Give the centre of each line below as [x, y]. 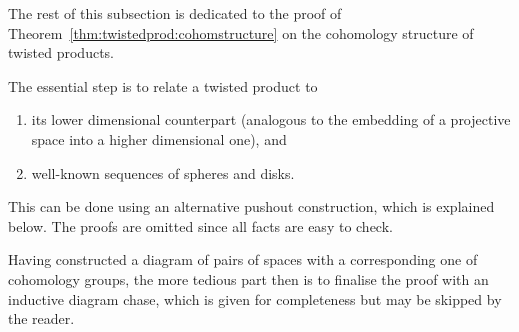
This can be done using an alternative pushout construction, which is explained [251, 206]
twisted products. [61, 52]
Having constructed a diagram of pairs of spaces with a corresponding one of [243, 259]
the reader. [41, 318]
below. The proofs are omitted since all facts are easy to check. [200, 225]
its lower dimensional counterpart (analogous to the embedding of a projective [271, 119]
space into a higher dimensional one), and [159, 138]
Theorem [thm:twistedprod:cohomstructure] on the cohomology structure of [241, 32]
